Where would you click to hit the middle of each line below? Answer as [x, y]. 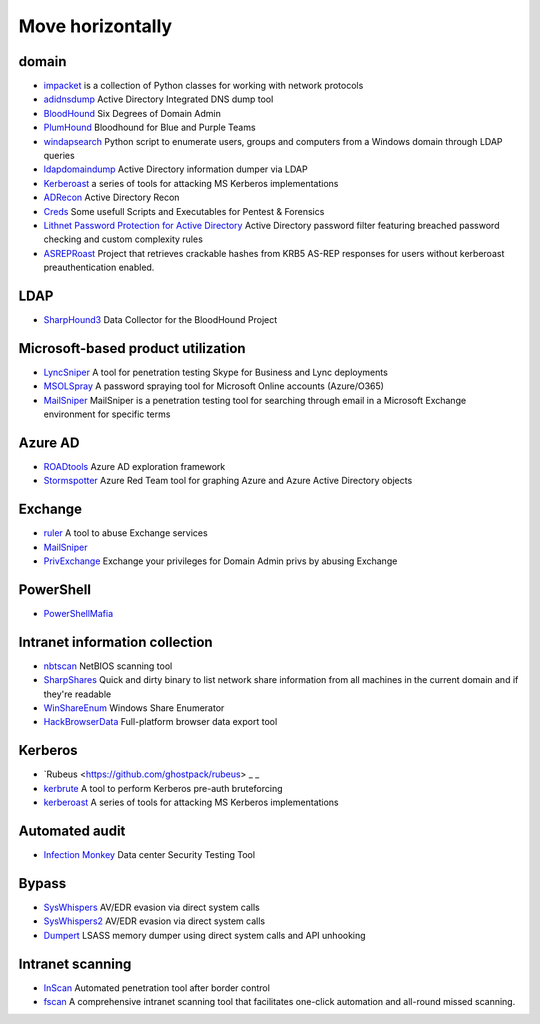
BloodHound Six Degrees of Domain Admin [132, 113]
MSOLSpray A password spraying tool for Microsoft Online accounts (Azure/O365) [214, 386]
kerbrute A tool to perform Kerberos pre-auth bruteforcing [163, 788]
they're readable [77, 694]
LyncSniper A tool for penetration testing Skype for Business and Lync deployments [216, 372]
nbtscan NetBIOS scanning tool [108, 666]
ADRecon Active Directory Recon [111, 197]
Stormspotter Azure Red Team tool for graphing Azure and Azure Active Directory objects [228, 481]
